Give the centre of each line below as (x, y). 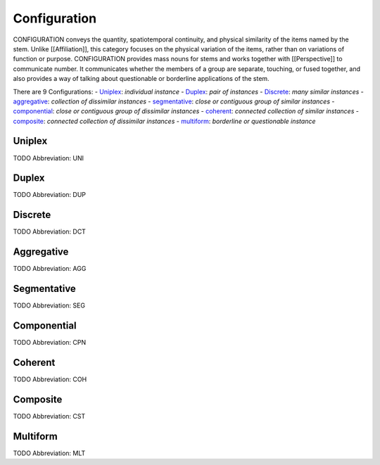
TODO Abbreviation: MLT (49, 453)
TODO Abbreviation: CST (49, 416)
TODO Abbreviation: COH (50, 379)
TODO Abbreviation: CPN (50, 343)
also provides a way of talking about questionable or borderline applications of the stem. (141, 79)
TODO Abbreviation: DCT (49, 231)
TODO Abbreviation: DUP (49, 195)
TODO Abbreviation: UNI (49, 158)
